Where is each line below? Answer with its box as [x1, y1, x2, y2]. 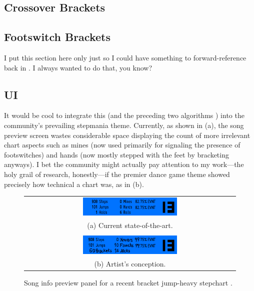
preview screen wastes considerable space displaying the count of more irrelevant [4, 129, 250, 140]
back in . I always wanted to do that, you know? [4, 62, 152, 72]
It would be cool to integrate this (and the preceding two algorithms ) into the [4, 110, 244, 120]
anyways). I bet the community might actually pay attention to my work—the [4, 159, 244, 169]
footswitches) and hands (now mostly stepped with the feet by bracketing [4, 149, 229, 159]
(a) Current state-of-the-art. [87, 220, 173, 230]
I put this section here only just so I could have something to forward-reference [4, 52, 246, 62]
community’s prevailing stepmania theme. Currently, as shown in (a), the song [4, 119, 244, 130]
